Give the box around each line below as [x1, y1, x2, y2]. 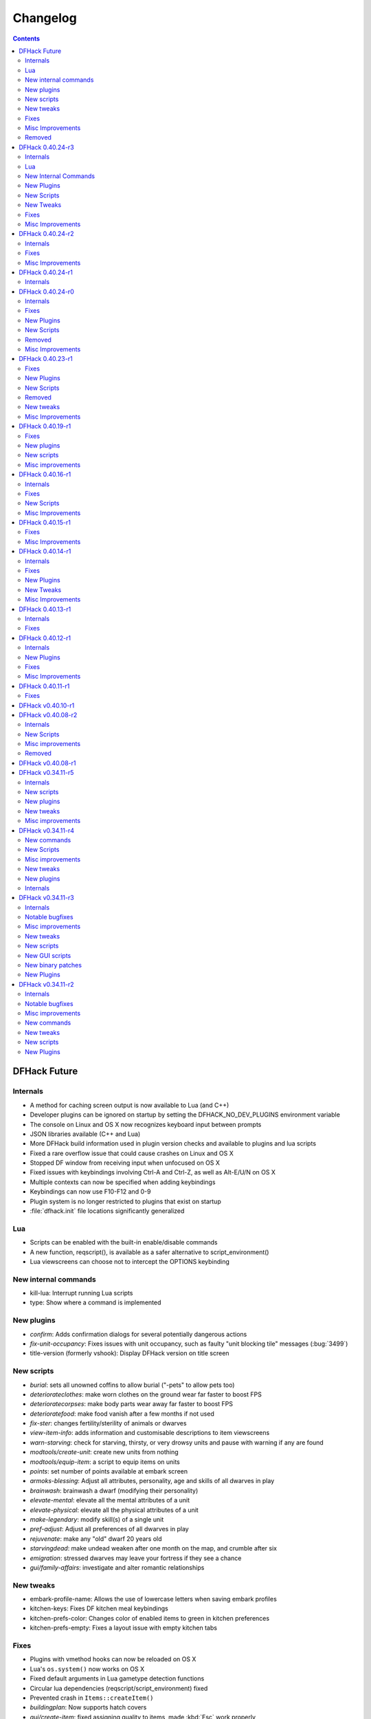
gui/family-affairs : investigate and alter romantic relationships [30, 1563, 205, 1571]
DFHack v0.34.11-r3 [19, 894, 75, 902]
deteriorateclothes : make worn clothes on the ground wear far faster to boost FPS [30, 1390, 262, 1399]
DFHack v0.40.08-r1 [19, 758, 76, 767]
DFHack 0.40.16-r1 [19, 470, 71, 479]
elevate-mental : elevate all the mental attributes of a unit [30, 1496, 190, 1504]
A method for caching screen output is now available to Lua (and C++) [30, 1101, 229, 1109]
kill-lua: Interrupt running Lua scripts [30, 1289, 133, 1298]
